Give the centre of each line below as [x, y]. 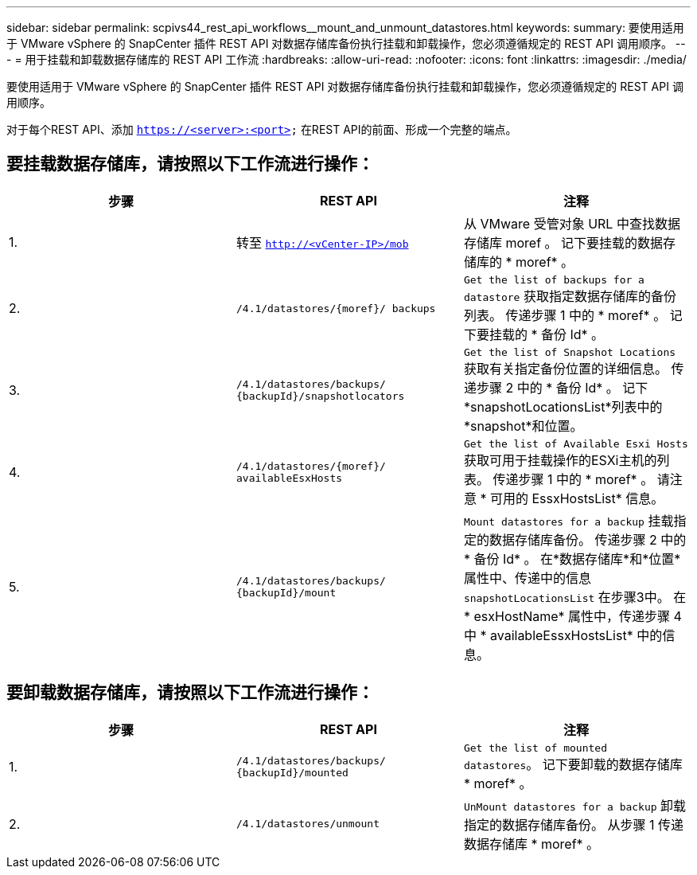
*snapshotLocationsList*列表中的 [563, 406]
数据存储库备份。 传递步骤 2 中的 [588, 539]
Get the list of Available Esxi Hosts [576, 443]
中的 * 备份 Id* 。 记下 [582, 387]
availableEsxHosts [289, 479]
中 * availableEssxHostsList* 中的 [563, 635]
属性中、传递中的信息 [527, 578]
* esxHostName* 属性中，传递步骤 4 [572, 616]
